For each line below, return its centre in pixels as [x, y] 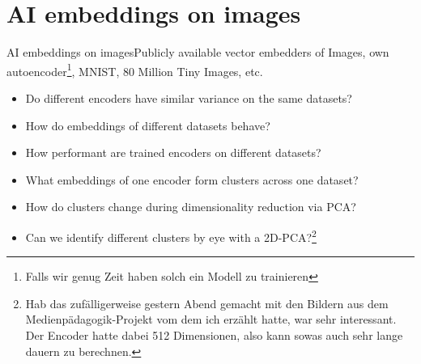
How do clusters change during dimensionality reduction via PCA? [191, 207]
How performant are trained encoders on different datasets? [173, 152]
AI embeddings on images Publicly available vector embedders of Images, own [198, 52]
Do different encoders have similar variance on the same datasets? [189, 97]
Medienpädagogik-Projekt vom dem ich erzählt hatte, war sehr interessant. [211, 319]
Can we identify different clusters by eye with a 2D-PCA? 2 [171, 235]
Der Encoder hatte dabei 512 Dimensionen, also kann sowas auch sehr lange [214, 334]
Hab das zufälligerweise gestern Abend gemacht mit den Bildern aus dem [207, 303]
